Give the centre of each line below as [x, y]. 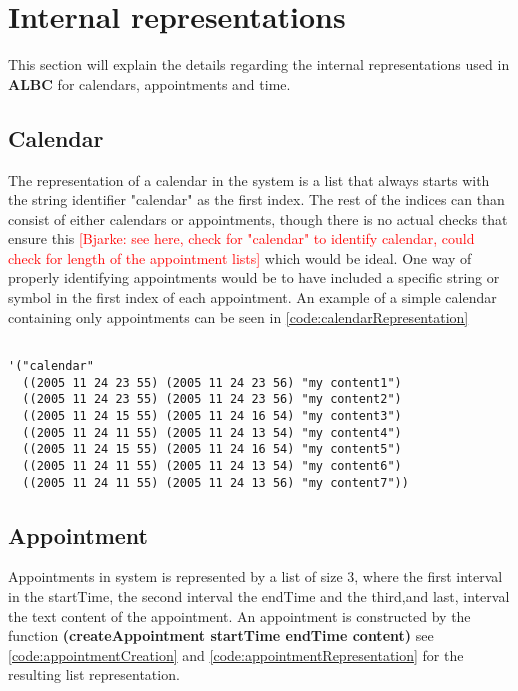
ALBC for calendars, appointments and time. [149, 83]
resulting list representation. [94, 674]
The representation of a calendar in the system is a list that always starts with [249, 179]
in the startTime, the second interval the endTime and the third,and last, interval [259, 595]
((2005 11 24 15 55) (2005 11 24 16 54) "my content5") [212, 449]
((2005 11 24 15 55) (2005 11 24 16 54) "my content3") [212, 415]
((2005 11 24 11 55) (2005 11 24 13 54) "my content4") [212, 432]
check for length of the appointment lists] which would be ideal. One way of [240, 257]
